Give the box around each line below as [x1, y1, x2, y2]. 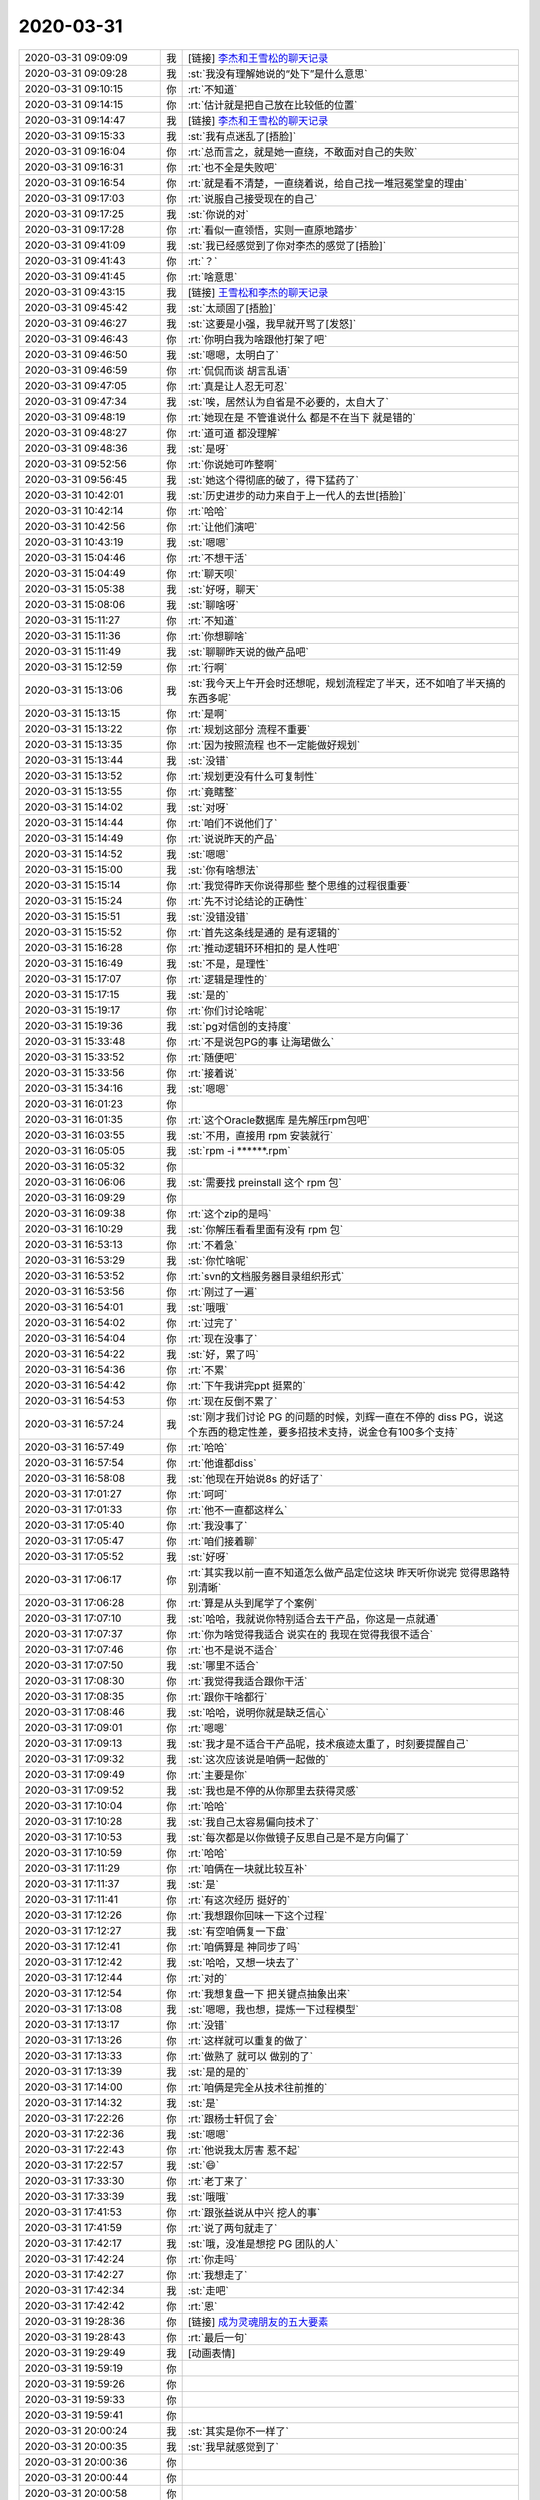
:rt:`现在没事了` [187, 1331, 258, 1345]
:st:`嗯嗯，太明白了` [187, 348, 279, 362]
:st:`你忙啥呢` [187, 1253, 249, 1267]
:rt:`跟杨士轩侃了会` [187, 2111, 278, 2125]
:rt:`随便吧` [187, 1050, 238, 1064]
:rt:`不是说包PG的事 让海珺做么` [187, 1035, 335, 1049]
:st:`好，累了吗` [187, 1347, 259, 1361]
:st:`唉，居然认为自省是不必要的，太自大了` [187, 395, 389, 409]
